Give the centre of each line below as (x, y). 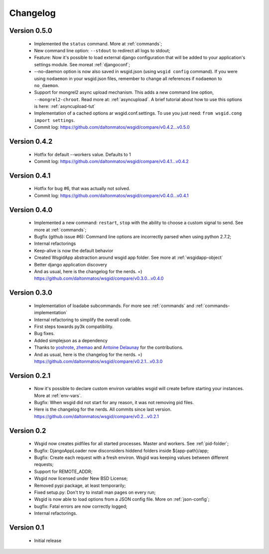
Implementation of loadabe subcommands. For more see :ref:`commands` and (114, 306)
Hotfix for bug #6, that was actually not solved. (82, 189)
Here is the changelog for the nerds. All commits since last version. (103, 409)
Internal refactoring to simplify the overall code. (83, 320)
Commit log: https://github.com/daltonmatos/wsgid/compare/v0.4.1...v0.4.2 (111, 161)
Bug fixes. (44, 333)
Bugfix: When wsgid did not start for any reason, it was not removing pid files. (114, 403)
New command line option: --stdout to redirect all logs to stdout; (102, 50)
